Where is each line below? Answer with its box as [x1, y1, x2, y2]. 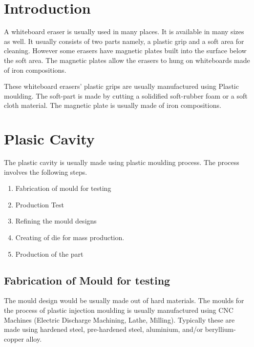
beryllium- [205, 324, 236, 334]
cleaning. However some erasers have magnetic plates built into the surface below [4, 45, 247, 56]
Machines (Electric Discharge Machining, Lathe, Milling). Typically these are [4, 314, 235, 325]
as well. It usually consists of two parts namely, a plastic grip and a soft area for [4, 36, 244, 46]
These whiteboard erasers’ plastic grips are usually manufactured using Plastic [4, 81, 239, 91]
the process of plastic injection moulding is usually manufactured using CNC [4, 305, 233, 315]
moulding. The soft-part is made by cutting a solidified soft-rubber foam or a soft [4, 90, 248, 101]
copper [4, 333, 24, 344]
